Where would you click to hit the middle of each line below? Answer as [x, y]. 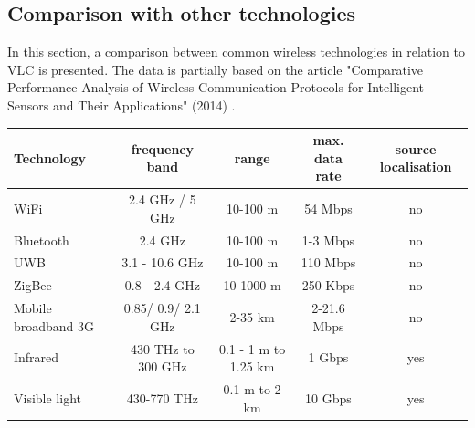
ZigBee [33, 285]
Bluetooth [42, 240]
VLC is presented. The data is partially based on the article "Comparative [216, 69]
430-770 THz [162, 397]
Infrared [37, 357]
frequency [163, 148]
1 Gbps [328, 357]
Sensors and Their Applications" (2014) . [121, 104]
